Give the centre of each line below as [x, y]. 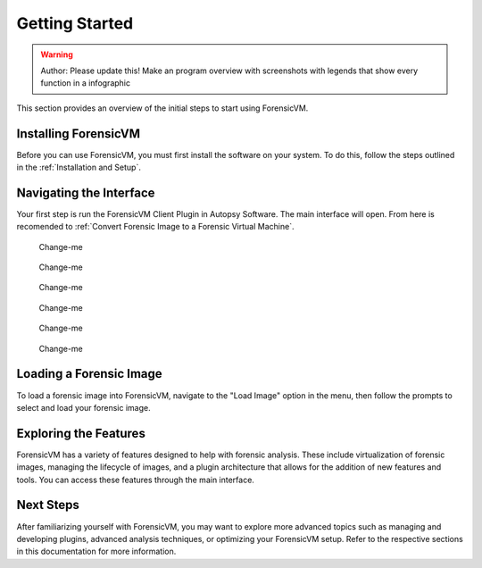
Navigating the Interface [86, 192]
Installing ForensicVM [79, 134]
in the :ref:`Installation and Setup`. [79, 167]
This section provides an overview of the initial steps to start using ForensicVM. [162, 108]
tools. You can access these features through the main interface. [135, 480]
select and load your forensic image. [83, 407]
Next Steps [48, 505]
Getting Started [75, 23]
